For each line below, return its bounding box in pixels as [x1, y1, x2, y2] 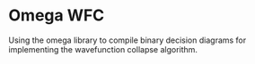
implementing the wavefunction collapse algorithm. [8, 44, 198, 54]
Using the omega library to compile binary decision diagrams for [8, 35, 247, 45]
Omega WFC [8, 5, 105, 26]
